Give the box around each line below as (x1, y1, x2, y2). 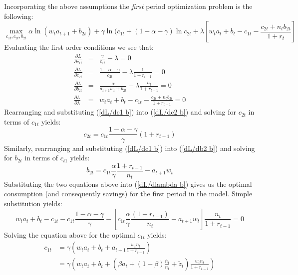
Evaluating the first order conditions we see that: (4, 42, 154, 52)
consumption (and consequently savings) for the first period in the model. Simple (4, 188, 253, 199)
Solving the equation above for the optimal (4, 229, 135, 240)
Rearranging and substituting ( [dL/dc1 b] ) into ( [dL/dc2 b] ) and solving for (4, 107, 236, 117)
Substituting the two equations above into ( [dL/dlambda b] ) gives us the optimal (4, 178, 252, 189)
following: (4, 10, 33, 21)
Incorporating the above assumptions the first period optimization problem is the (4, 1, 253, 11)
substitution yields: (4, 198, 62, 208)
